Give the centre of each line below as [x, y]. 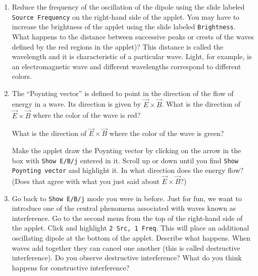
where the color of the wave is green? [167, 133]
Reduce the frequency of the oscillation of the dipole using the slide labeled [128, 7]
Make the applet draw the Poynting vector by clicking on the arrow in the [126, 150]
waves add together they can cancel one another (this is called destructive [126, 247]
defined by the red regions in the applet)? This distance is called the [118, 46]
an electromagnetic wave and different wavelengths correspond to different [126, 66]
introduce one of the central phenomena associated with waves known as [124, 208]
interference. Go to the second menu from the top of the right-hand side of [127, 218]
